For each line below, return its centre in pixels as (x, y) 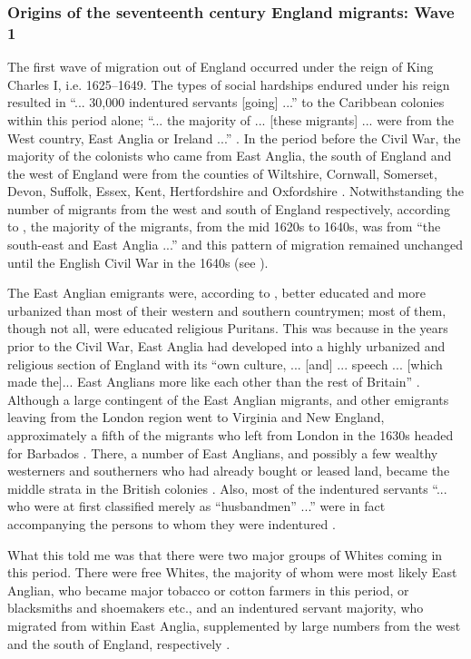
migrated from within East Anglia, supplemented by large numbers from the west (234, 625)
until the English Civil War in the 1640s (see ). (138, 262)
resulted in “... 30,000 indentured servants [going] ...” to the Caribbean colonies (226, 102)
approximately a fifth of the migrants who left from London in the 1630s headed (231, 435)
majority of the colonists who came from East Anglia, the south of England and (230, 156)
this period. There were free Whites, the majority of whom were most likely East (232, 572)
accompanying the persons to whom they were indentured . (172, 523)
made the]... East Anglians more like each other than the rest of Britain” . (214, 382)
